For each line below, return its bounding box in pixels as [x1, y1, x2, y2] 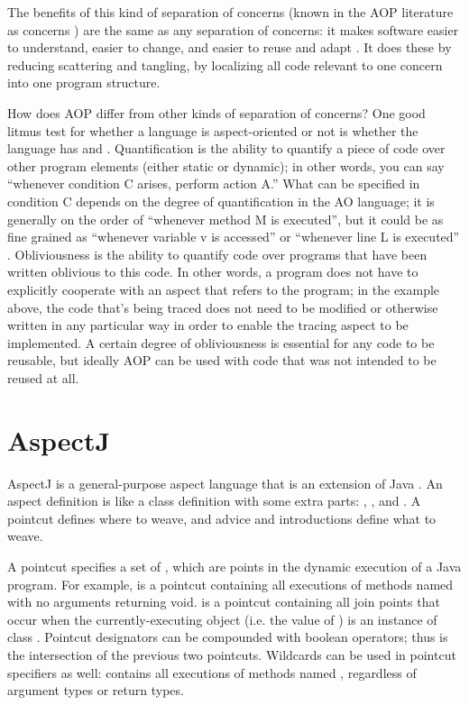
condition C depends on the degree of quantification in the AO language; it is [7, 191, 435, 210]
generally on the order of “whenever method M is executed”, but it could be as [7, 209, 444, 228]
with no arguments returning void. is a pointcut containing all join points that [7, 592, 440, 611]
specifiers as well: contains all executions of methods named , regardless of [7, 663, 417, 682]
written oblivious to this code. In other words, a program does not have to [7, 262, 418, 281]
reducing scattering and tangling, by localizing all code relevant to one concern [7, 55, 443, 74]
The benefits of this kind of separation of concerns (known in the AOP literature [7, 3, 454, 21]
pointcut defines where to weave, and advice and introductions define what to [7, 508, 437, 527]
